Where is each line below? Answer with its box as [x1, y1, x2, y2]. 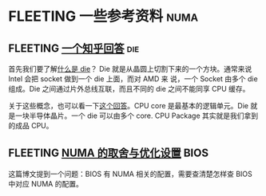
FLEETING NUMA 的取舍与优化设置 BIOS [8, 147, 209, 160]
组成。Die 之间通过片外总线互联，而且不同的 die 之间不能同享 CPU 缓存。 [8, 84, 250, 93]
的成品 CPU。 [8, 121, 54, 130]
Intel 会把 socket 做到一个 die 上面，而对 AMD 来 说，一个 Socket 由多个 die [8, 74, 258, 84]
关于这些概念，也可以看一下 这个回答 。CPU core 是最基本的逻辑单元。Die [8, 101, 249, 110]
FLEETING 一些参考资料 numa [8, 7, 198, 25]
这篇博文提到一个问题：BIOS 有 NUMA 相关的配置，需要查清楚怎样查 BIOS [8, 169, 253, 178]
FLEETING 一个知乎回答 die [8, 41, 140, 55]
